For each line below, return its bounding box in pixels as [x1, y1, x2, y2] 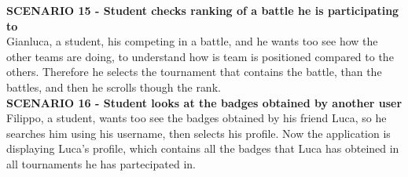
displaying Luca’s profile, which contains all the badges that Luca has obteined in [6, 140, 399, 157]
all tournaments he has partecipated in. [6, 155, 196, 172]
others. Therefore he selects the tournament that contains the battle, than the [6, 63, 382, 80]
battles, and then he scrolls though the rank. [6, 78, 221, 95]
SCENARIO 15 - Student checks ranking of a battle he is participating [6, 2, 399, 18]
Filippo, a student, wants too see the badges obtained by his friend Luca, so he [6, 110, 387, 126]
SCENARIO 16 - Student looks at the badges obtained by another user [6, 94, 402, 110]
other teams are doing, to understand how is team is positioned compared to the [6, 48, 394, 64]
